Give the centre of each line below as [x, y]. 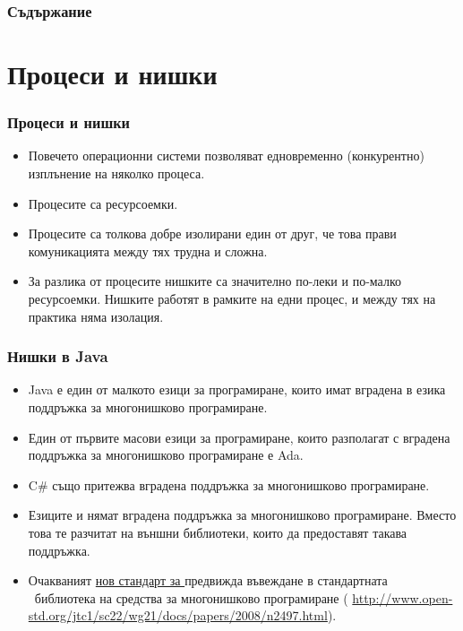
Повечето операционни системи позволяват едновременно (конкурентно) [226, 156]
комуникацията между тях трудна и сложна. [148, 251]
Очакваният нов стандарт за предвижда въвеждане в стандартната [208, 580]
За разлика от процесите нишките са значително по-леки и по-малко [215, 281]
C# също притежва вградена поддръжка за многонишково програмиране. [229, 484]
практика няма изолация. [96, 316]
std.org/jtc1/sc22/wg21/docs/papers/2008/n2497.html [178, 615]
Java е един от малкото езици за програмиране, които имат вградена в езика [237, 389]
